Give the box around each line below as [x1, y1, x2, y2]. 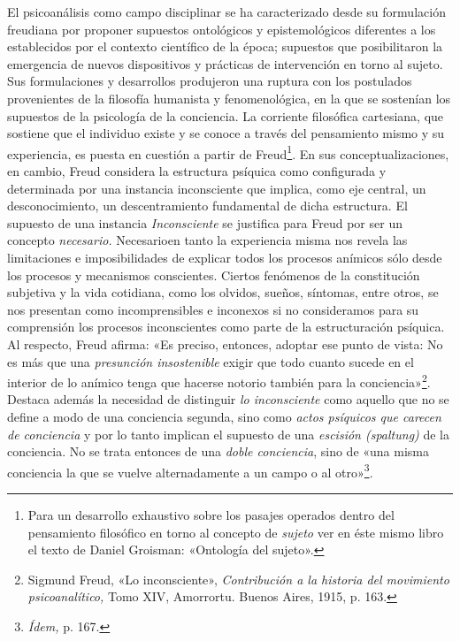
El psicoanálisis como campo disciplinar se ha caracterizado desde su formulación [7, 3, 446, 20]
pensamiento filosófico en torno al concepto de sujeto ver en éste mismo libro [27, 523, 444, 541]
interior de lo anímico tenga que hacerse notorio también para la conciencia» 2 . [7, 370, 431, 391]
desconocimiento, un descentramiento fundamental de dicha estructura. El [7, 196, 408, 215]
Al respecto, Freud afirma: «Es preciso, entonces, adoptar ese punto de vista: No [7, 334, 443, 353]
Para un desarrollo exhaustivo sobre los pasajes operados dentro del [27, 506, 395, 523]
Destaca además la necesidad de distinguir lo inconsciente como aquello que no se [7, 390, 449, 408]
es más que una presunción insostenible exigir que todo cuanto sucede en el [7, 352, 414, 370]
